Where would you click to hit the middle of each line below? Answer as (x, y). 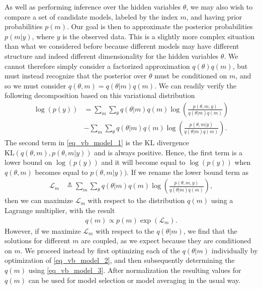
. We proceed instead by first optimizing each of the (100, 250)
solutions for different (37, 240)
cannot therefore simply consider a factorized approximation (97, 66)
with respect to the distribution (136, 200)
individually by (235, 250)
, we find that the (210, 230)
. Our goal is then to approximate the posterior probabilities (160, 26)
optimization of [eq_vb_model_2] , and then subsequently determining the (120, 260)
